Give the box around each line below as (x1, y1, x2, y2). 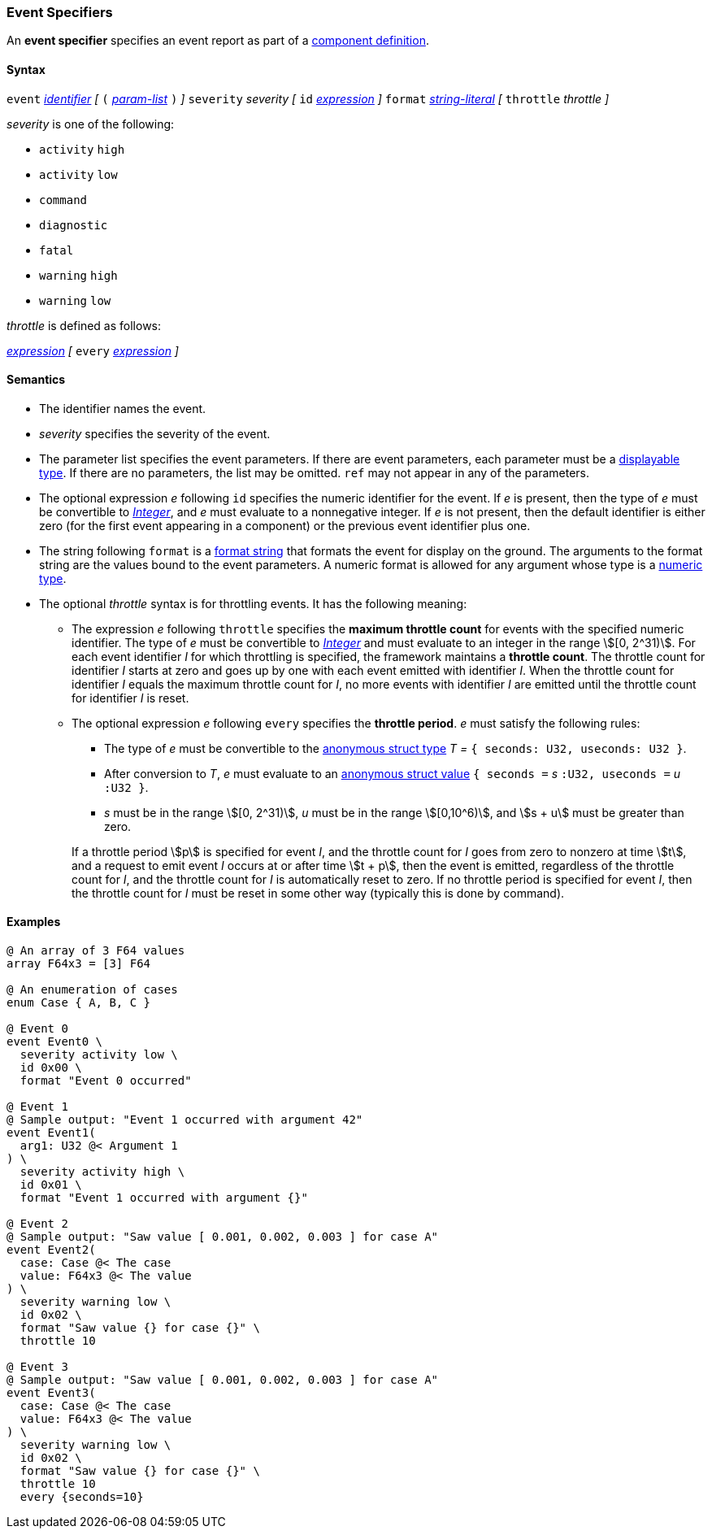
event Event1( (7, 1126, 96, 1140)
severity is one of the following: (7, 116, 175, 131)
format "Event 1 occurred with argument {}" (20, 1191, 308, 1205)
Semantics (7, 372, 66, 387)
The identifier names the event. (39, 401, 206, 415)
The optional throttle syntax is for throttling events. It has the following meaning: (39, 596, 467, 611)
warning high (39, 268, 118, 282)
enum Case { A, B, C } (7, 996, 151, 1010)
